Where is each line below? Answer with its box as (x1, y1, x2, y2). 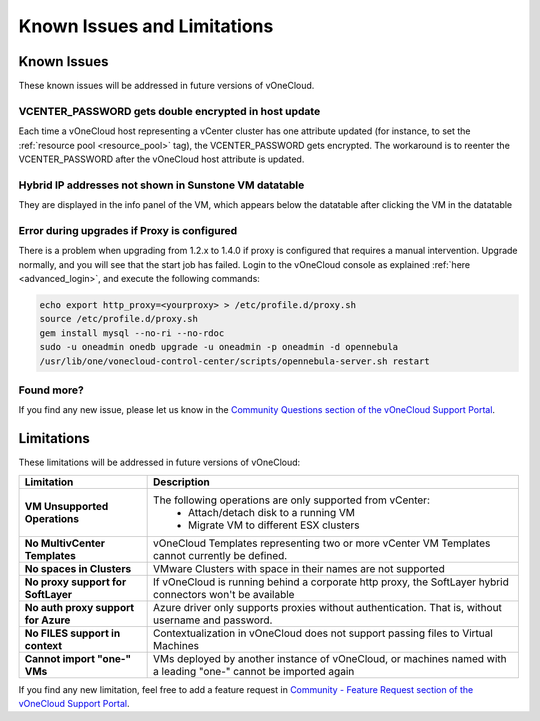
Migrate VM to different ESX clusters (188, 518, 360, 532)
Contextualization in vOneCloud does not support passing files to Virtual (153, 626, 494, 640)
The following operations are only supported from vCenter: (153, 493, 430, 507)
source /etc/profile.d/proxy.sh (39, 313, 199, 325)
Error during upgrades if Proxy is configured (18, 223, 238, 237)
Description (153, 475, 210, 489)
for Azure (24, 613, 71, 627)
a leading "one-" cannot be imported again (153, 664, 355, 678)
